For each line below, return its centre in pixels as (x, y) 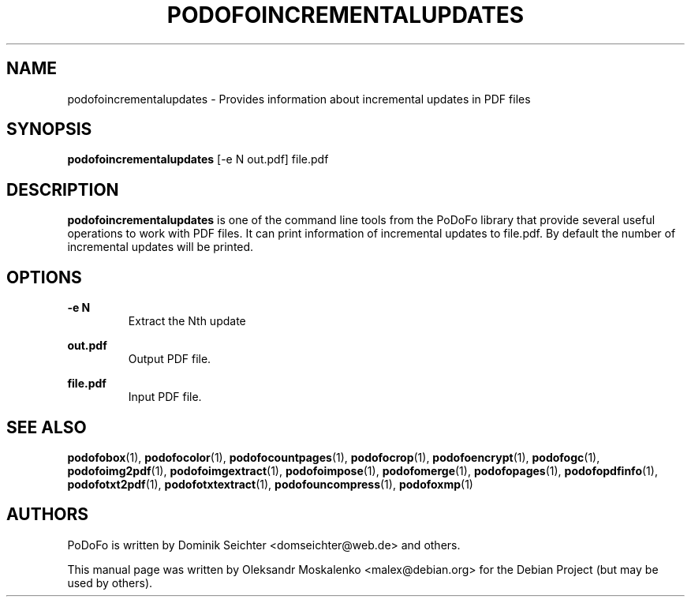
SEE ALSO (47, 427)
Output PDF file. (170, 359)
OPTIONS (44, 277)
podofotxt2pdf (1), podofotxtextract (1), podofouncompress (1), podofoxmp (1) (270, 484)
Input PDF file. (165, 397)
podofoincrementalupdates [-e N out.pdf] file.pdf (198, 159)
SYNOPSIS (49, 129)
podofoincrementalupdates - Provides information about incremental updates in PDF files (299, 99)
